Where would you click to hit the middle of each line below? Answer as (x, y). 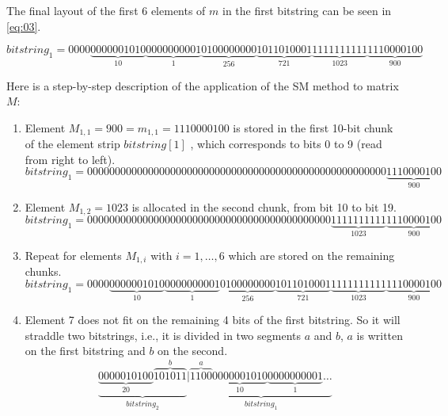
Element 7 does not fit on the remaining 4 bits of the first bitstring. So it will (213, 320)
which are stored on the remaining (311, 255)
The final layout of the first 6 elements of (106, 10)
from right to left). (70, 159)
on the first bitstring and (85, 351)
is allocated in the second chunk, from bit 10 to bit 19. (264, 206)
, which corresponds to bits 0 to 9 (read (286, 144)
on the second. (193, 351)
